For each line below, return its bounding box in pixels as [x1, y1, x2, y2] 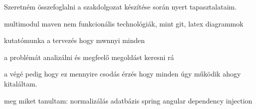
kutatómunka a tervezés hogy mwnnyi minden [4, 35, 145, 45]
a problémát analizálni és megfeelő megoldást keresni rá [4, 51, 174, 62]
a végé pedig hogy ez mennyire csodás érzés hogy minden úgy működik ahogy [4, 68, 241, 79]
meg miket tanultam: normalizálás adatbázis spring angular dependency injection [4, 95, 253, 105]
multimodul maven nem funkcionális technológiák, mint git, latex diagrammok [4, 18, 244, 28]
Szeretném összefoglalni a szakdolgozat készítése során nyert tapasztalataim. [4, 1, 237, 11]
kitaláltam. [4, 78, 37, 88]
